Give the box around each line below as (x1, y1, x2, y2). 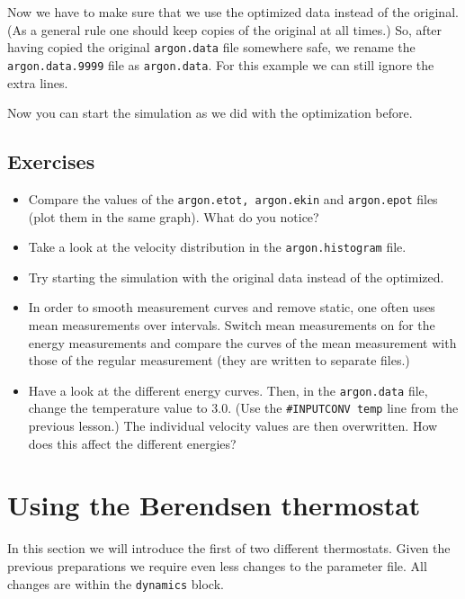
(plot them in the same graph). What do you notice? (28, 207, 319, 226)
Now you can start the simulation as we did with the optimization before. (7, 103, 413, 122)
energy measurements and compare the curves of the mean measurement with (28, 333, 457, 352)
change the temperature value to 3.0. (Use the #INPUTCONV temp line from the (28, 398, 459, 417)
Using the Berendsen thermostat (7, 487, 421, 523)
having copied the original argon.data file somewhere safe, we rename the (7, 38, 416, 57)
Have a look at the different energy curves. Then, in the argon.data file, (28, 380, 428, 399)
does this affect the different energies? (28, 434, 237, 452)
